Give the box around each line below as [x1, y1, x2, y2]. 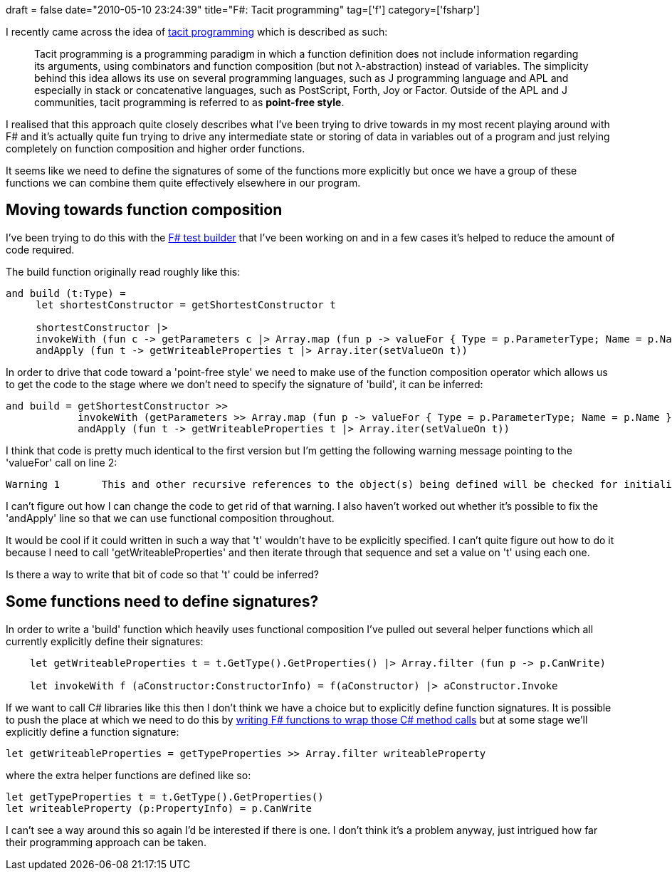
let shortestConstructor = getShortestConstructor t [36, 298, 336, 311]
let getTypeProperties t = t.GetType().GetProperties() [6, 791, 324, 803]
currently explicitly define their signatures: [6, 635, 204, 647]
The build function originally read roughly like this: [6, 265, 241, 278]
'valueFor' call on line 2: [6, 456, 117, 469]
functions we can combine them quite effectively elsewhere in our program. [6, 177, 361, 189]
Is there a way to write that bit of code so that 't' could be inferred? [6, 568, 319, 580]
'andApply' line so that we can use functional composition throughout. [6, 511, 335, 524]
